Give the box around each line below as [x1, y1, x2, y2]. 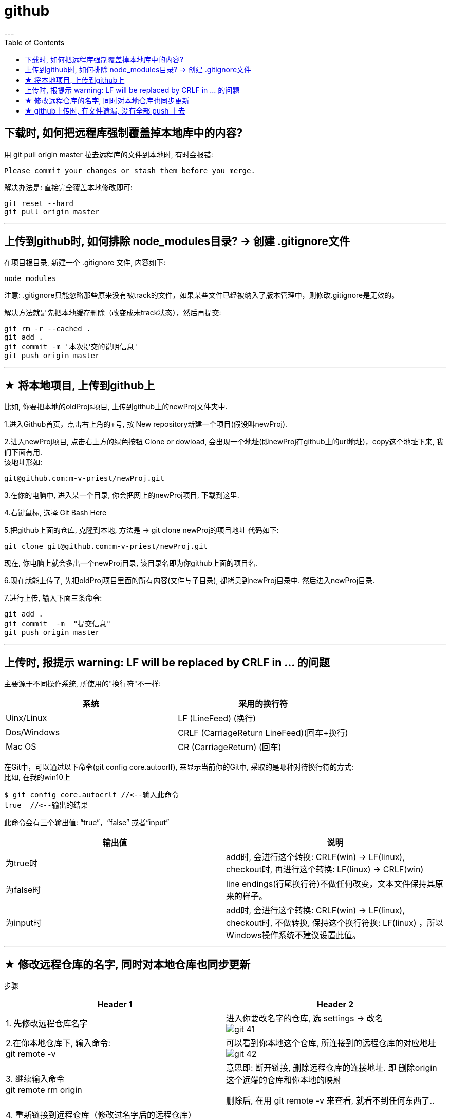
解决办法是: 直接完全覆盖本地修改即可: [4, 182, 133, 192]
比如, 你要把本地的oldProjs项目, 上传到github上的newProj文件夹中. [4, 402, 228, 412]
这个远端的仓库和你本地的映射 [226, 1074, 342, 1085]
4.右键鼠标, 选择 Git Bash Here [4, 508, 107, 517]
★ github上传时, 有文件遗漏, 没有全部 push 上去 [25, 106, 185, 115]
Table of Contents [4, 38, 65, 47]
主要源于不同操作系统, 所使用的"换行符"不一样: [4, 679, 161, 688]
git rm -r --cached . [4, 325, 91, 333]
